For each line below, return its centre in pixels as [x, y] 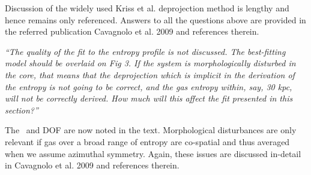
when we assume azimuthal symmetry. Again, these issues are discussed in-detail [153, 153]
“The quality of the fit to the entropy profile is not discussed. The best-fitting [145, 51]
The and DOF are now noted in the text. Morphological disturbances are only [151, 130]
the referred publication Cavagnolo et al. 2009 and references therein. [132, 31]
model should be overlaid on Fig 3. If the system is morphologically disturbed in [150, 63]
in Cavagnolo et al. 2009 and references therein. [92, 165]
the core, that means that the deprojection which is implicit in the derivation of [150, 74]
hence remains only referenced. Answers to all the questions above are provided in [155, 19]
